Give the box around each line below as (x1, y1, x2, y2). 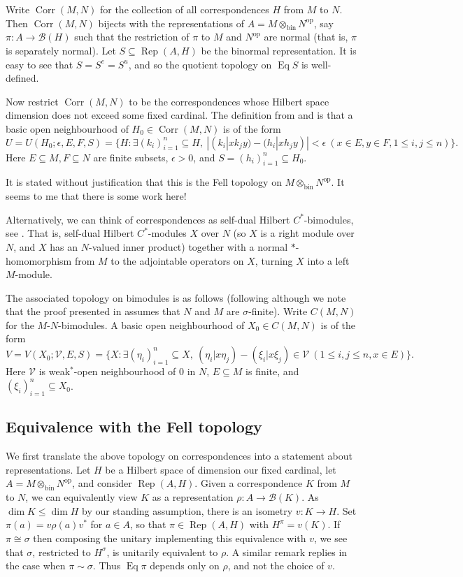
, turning (255, 253, 293, 268)
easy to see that (6, 57, 73, 71)
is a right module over (260, 226, 355, 240)
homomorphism (6, 253, 72, 268)
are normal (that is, (264, 29, 348, 44)
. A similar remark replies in (226, 544, 348, 559)
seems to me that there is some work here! (6, 189, 187, 203)
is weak (38, 364, 71, 379)
